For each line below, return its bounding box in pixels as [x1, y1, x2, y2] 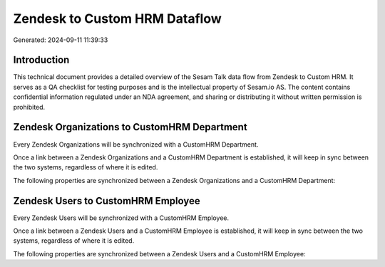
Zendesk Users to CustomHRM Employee [13, 194, 201, 206]
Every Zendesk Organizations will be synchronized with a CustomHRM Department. [13, 140, 259, 149]
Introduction [13, 54, 70, 66]
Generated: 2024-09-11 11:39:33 [13, 36, 108, 44]
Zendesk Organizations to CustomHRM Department [13, 121, 247, 133]
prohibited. [13, 103, 46, 111]
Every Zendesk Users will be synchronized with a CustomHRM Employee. [13, 214, 230, 222]
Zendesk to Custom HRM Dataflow [13, 11, 222, 26]
